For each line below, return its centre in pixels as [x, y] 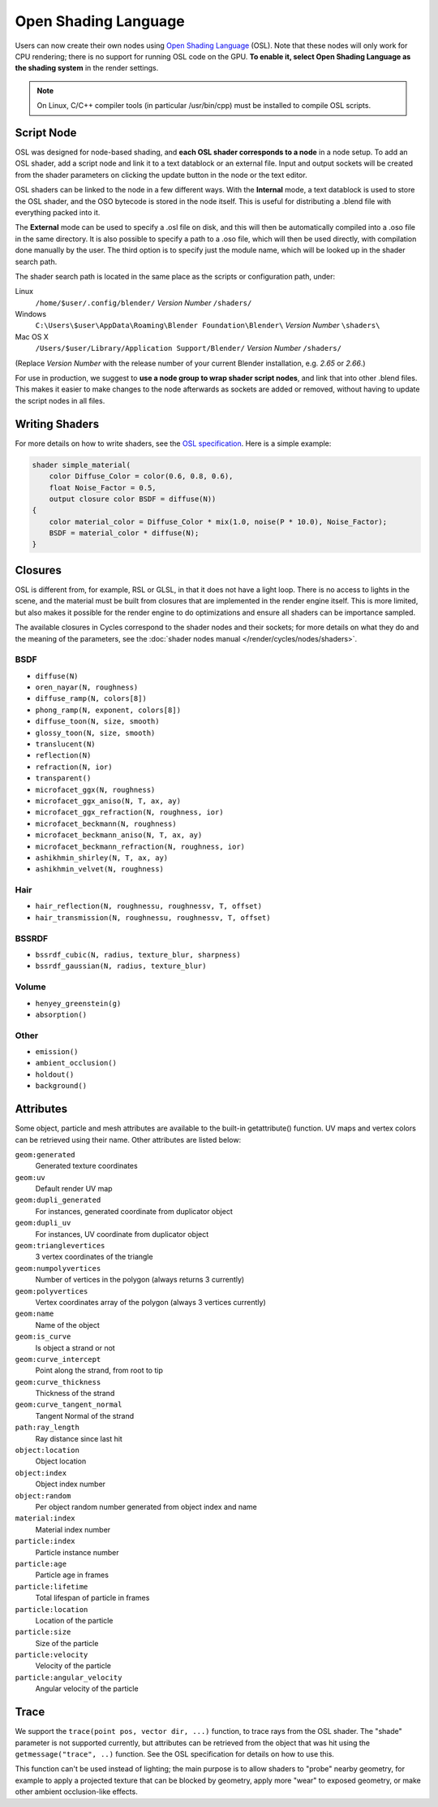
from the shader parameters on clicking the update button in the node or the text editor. [161, 175]
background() [61, 1086]
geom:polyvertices [52, 1291]
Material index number [73, 1529]
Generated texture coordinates [86, 1166]
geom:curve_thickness [58, 1382]
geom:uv [30, 1177]
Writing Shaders [57, 424]
